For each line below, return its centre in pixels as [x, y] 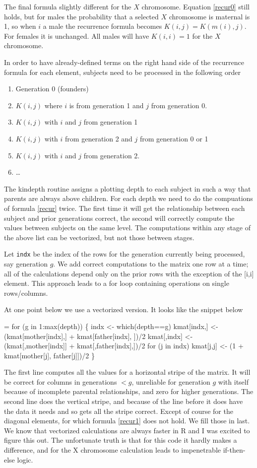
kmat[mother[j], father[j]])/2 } [49, 355]
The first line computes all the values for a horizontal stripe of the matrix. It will [127, 372]
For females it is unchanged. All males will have [77, 35]
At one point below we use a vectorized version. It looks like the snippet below [124, 309]
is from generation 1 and [106, 105]
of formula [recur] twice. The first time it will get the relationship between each [125, 208]
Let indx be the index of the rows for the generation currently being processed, [125, 254]
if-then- [234, 450]
